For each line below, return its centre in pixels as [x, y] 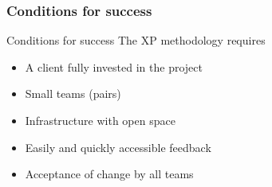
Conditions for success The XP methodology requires [136, 40]
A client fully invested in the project [114, 66]
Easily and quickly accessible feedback [118, 147]
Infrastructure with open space [100, 120]
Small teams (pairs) [73, 93]
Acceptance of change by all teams [109, 174]
